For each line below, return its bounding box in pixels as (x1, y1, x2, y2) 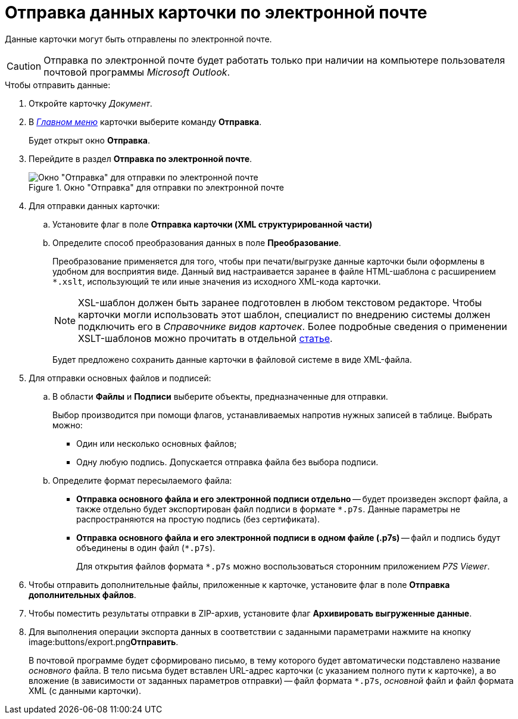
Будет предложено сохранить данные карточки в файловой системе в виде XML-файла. (52, 354, 412, 365)
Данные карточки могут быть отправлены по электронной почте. (5, 33, 272, 44)
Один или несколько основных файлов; (76, 438, 237, 449)
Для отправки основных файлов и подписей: (29, 372, 211, 383)
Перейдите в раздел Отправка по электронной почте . (29, 153, 252, 164)
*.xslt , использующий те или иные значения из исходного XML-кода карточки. (52, 276, 381, 287)
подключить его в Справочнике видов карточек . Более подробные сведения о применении (78, 320, 507, 332)
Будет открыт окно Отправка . (29, 135, 151, 145)
